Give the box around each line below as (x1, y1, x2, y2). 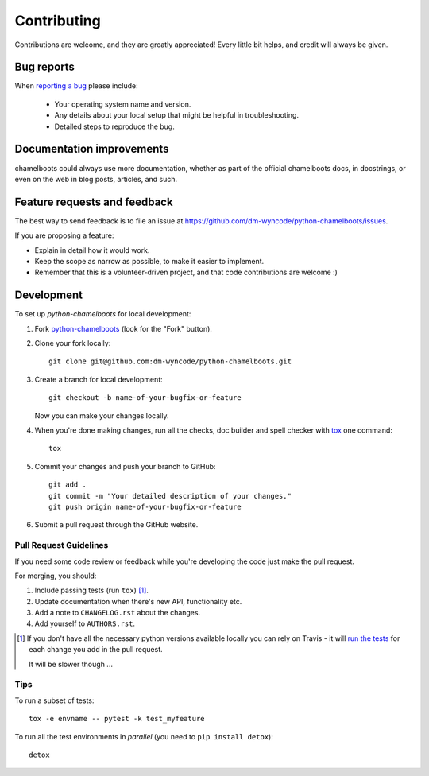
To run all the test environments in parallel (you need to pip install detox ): (14, 731, 273, 741)
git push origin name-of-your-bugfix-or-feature (48, 502, 242, 511)
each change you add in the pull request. (29, 645, 163, 654)
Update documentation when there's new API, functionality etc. (34, 596, 242, 606)
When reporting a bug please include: (14, 81, 138, 91)
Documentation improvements (14, 142, 169, 156)
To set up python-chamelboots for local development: (14, 309, 191, 319)
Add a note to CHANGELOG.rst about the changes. (34, 608, 201, 618)
